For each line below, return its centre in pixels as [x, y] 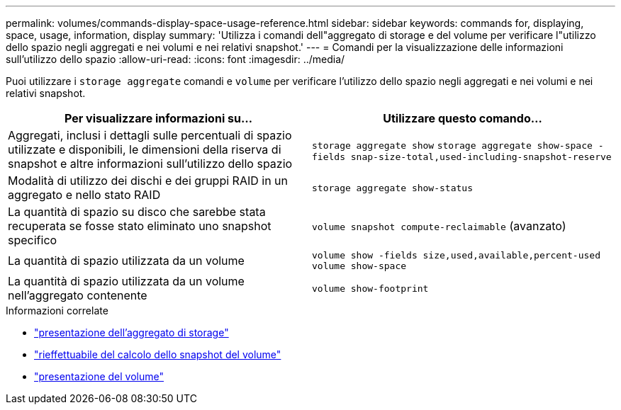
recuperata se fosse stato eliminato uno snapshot [140, 226]
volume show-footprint [370, 288]
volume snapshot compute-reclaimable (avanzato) [439, 226]
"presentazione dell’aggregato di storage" [132, 332]
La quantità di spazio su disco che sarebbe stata [137, 212]
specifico [33, 240]
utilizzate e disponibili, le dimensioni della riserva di [145, 149]
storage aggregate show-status [392, 188]
